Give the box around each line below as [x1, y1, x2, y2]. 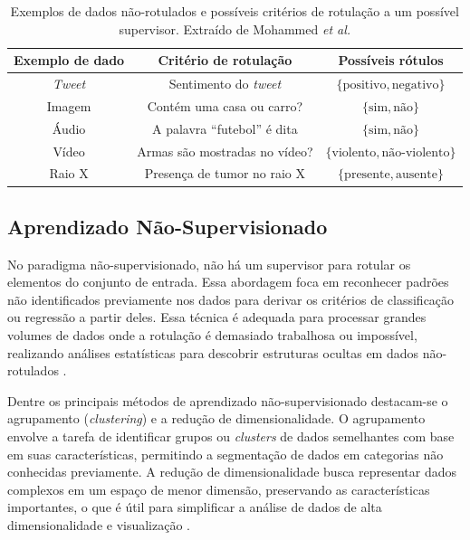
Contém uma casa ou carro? [147, 96, 302, 115]
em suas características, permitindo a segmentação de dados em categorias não [7, 444, 444, 463]
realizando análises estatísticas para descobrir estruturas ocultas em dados [7, 343, 419, 362]
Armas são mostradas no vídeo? [137, 141, 313, 160]
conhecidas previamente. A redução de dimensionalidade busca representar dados [7, 462, 457, 481]
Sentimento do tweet [168, 74, 282, 93]
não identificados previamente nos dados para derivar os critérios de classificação [7, 289, 455, 308]
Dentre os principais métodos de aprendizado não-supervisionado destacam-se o [7, 391, 448, 410]
